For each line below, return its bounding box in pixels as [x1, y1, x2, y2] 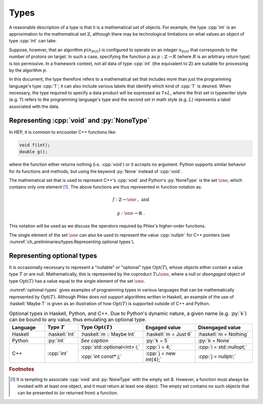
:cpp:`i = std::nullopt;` [198, 344, 247, 350]
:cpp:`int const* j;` [80, 353, 122, 360]
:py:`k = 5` [145, 337, 169, 344]
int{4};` [145, 356, 162, 363]
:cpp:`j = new [145, 350, 176, 357]
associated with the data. [9, 103, 59, 109]
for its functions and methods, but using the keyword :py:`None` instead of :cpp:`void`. [9, 168, 183, 174]
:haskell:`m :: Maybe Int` [80, 331, 136, 338]
